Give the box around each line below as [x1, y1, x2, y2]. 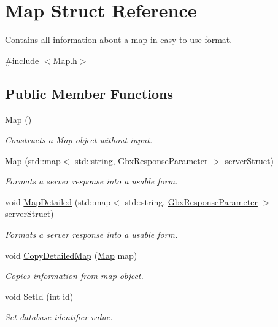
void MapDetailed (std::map [5, 195, 111, 208]
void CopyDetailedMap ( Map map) [5, 248, 137, 261]
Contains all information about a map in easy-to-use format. [5, 33, 233, 46]
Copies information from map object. [5, 269, 144, 282]
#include [5, 53, 39, 66]
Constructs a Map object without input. [5, 133, 152, 146]
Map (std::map [5, 154, 61, 167]
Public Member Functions [5, 84, 173, 103]
